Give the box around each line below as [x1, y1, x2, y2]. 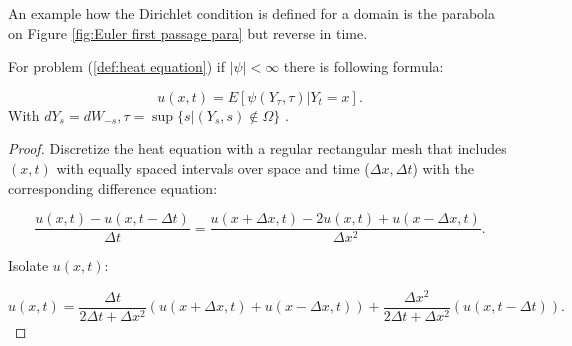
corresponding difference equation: [8, 177, 218, 198]
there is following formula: [283, 56, 444, 77]
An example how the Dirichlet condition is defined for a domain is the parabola [8, 3, 495, 23]
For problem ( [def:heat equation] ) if [8, 56, 225, 77]
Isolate [8, 255, 49, 276]
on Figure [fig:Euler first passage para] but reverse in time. [8, 22, 368, 43]
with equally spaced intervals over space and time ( [56, 157, 370, 178]
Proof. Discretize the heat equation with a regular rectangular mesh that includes [8, 138, 507, 159]
